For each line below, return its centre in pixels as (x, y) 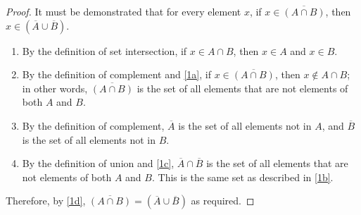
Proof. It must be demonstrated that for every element (123, 11)
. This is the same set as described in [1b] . (242, 177)
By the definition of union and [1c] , (98, 163)
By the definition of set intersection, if (104, 50)
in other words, (55, 88)
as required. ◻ (223, 201)
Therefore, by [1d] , (46, 201)
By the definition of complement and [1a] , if (116, 74)
